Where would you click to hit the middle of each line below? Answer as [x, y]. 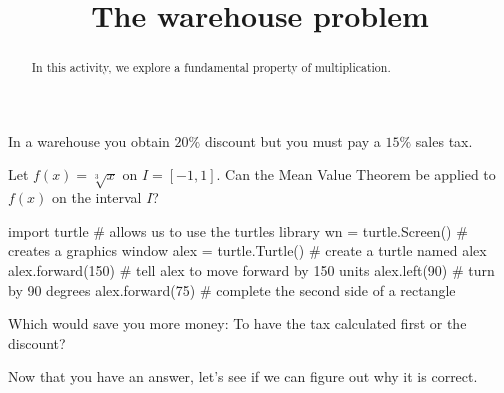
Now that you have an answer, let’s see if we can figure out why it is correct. [243, 376]
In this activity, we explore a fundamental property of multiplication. [211, 67]
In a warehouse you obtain [89, 140]
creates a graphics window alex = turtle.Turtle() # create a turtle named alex [247, 250]
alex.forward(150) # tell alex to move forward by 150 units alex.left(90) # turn [251, 269]
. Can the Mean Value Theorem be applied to [356, 174]
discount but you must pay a [292, 140]
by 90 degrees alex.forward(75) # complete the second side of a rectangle [232, 289]
